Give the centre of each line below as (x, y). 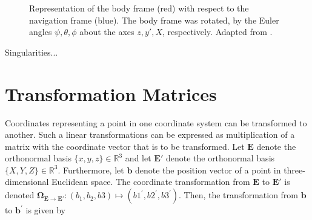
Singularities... (32, 52)
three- (294, 170)
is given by (45, 210)
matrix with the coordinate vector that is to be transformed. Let (125, 146)
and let (138, 158)
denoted (20, 195)
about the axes (107, 32)
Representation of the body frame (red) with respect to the (139, 8)
